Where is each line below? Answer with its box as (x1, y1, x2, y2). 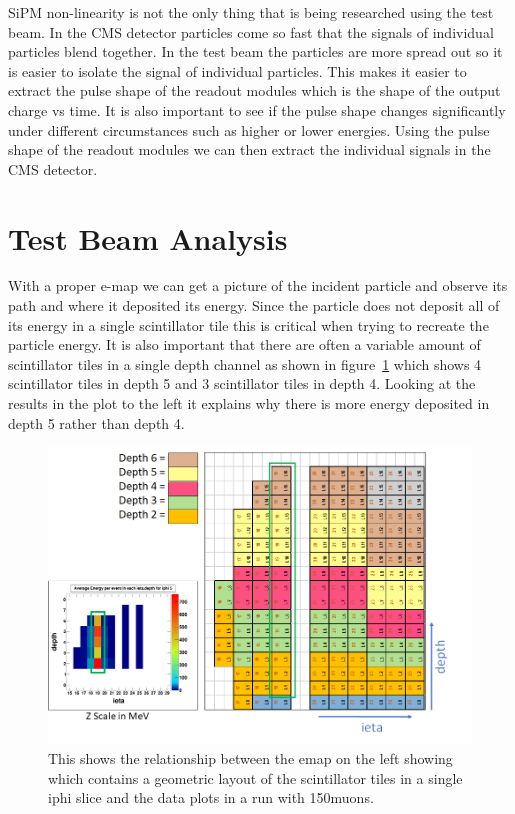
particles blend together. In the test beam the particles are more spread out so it (8, 41, 503, 62)
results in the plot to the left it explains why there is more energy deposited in (8, 393, 490, 414)
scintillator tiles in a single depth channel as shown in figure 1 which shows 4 (8, 353, 482, 374)
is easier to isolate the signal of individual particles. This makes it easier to (8, 60, 467, 81)
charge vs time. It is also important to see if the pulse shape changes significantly (8, 99, 506, 120)
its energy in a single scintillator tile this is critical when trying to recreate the (8, 314, 489, 335)
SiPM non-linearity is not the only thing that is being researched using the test (8, 2, 494, 22)
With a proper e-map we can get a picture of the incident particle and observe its (8, 275, 508, 296)
